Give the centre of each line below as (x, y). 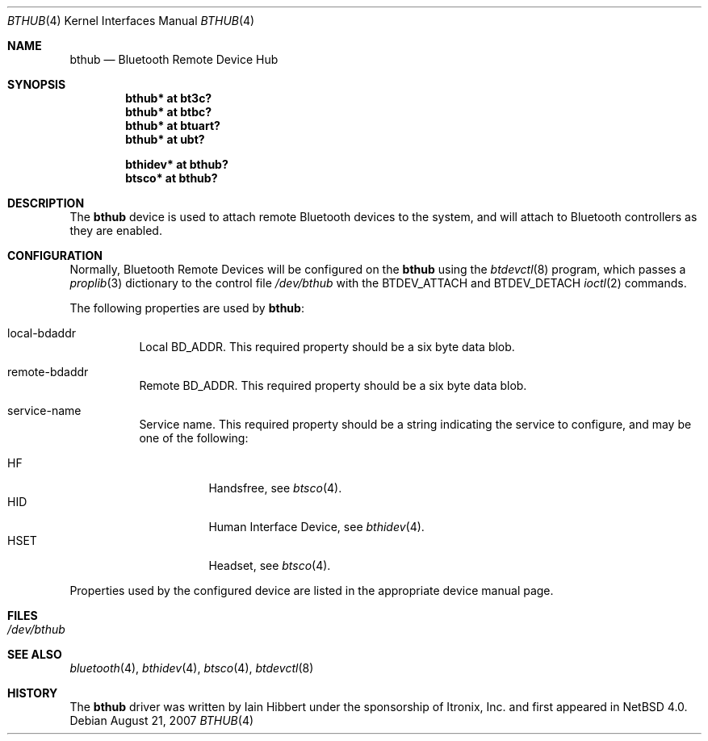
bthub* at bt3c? (169, 98)
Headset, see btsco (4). (270, 565)
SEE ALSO (35, 654)
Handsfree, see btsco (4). (275, 488)
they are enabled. (116, 230)
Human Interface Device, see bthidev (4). (316, 527)
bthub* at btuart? (173, 126)
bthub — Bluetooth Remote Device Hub (174, 59)
